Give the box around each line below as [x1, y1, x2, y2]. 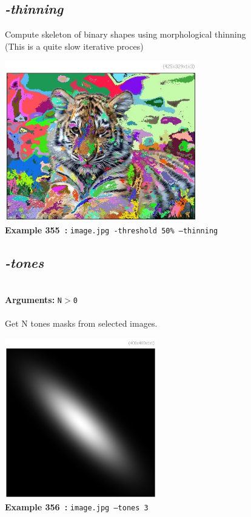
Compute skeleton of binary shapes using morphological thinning [5, 28, 246, 41]
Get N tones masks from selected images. [5, 317, 158, 330]
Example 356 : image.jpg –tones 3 [5, 501, 149, 513]
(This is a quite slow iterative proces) [5, 39, 144, 52]
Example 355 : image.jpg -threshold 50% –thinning [5, 223, 218, 236]
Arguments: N [5, 293, 62, 305]
